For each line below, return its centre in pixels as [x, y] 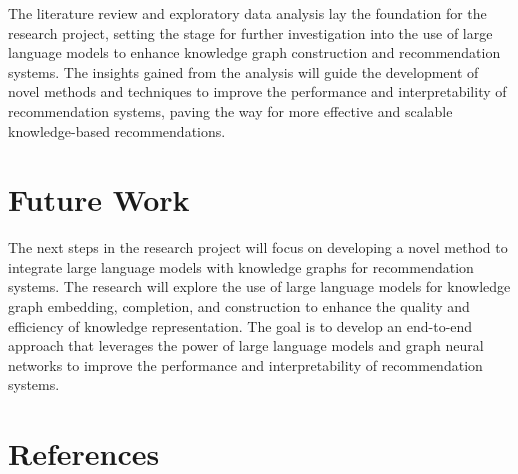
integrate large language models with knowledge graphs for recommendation [241, 266]
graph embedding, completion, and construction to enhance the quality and [239, 306]
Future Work [99, 199]
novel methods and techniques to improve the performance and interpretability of [257, 91]
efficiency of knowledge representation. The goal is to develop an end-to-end [240, 325]
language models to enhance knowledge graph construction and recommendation [254, 52]
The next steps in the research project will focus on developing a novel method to [258, 247]
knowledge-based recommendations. [117, 130]
